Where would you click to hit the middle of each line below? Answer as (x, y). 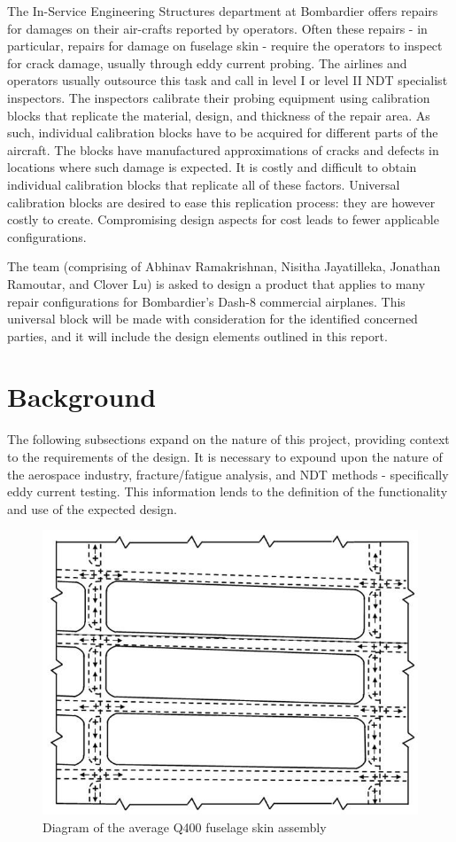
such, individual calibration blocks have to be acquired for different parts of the (223, 133)
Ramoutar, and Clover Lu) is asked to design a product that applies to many (216, 283)
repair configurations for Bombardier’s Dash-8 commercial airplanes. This (206, 301)
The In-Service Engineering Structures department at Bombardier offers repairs (223, 11)
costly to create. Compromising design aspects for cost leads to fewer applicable (223, 219)
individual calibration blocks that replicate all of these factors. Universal (204, 184)
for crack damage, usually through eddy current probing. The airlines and (207, 62)
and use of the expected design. (92, 508)
